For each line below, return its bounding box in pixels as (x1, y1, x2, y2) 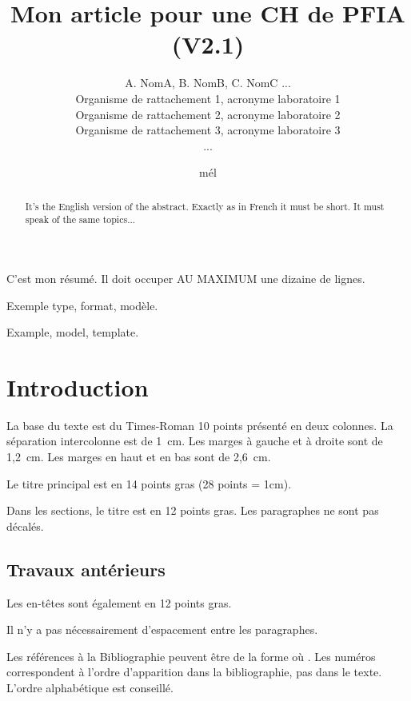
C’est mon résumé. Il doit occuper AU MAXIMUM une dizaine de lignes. (6, 269, 365, 286)
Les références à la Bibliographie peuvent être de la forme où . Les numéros (6, 647, 376, 664)
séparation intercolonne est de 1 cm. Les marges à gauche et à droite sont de (6, 432, 383, 449)
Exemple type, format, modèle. (6, 297, 158, 313)
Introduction (6, 370, 149, 403)
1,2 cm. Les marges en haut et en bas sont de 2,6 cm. (6, 448, 271, 465)
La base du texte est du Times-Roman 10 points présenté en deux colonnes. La (6, 416, 393, 433)
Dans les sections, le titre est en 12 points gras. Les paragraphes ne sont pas (6, 502, 379, 519)
